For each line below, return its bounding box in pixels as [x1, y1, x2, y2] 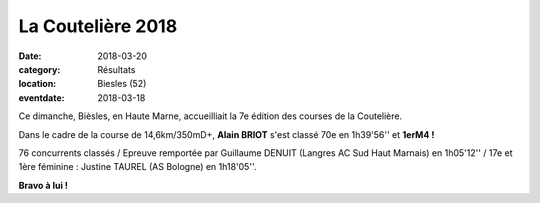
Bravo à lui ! [18, 179, 69, 191]
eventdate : [18, 91, 65, 104]
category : [18, 63, 61, 75]
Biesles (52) [97, 78, 147, 90]
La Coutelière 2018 [18, 15, 178, 37]
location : [18, 78, 57, 90]
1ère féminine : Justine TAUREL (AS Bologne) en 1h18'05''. [18, 161, 257, 173]
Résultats [97, 63, 136, 75]
